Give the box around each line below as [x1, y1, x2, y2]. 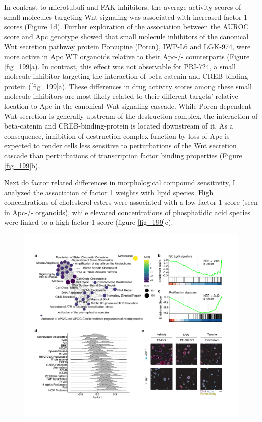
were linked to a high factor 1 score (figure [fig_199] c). [4, 217, 173, 227]
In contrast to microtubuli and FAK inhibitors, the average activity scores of [4, 2, 241, 12]
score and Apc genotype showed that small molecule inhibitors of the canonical [4, 31, 249, 41]
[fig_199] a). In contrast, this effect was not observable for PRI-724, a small [4, 61, 236, 71]
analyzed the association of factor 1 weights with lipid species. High [4, 187, 214, 197]
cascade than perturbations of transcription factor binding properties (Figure [4, 150, 242, 160]
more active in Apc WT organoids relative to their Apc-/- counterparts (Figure [4, 51, 250, 61]
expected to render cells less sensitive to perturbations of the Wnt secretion [4, 140, 237, 151]
